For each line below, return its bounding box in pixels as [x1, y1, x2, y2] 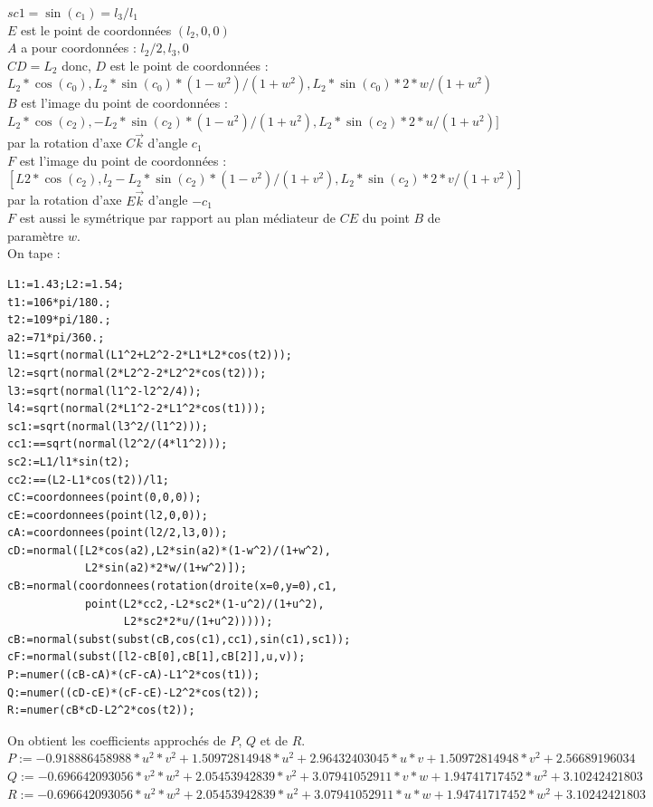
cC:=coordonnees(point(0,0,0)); [7, 491, 202, 504]
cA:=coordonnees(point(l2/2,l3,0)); [7, 526, 228, 540]
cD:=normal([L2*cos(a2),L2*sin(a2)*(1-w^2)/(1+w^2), [7, 543, 331, 557]
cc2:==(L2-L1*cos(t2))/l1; [7, 473, 169, 486]
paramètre [7, 226, 64, 245]
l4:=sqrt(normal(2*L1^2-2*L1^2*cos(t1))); [7, 402, 267, 416]
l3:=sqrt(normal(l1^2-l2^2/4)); [7, 384, 202, 398]
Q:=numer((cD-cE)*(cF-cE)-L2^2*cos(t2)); [7, 686, 260, 699]
